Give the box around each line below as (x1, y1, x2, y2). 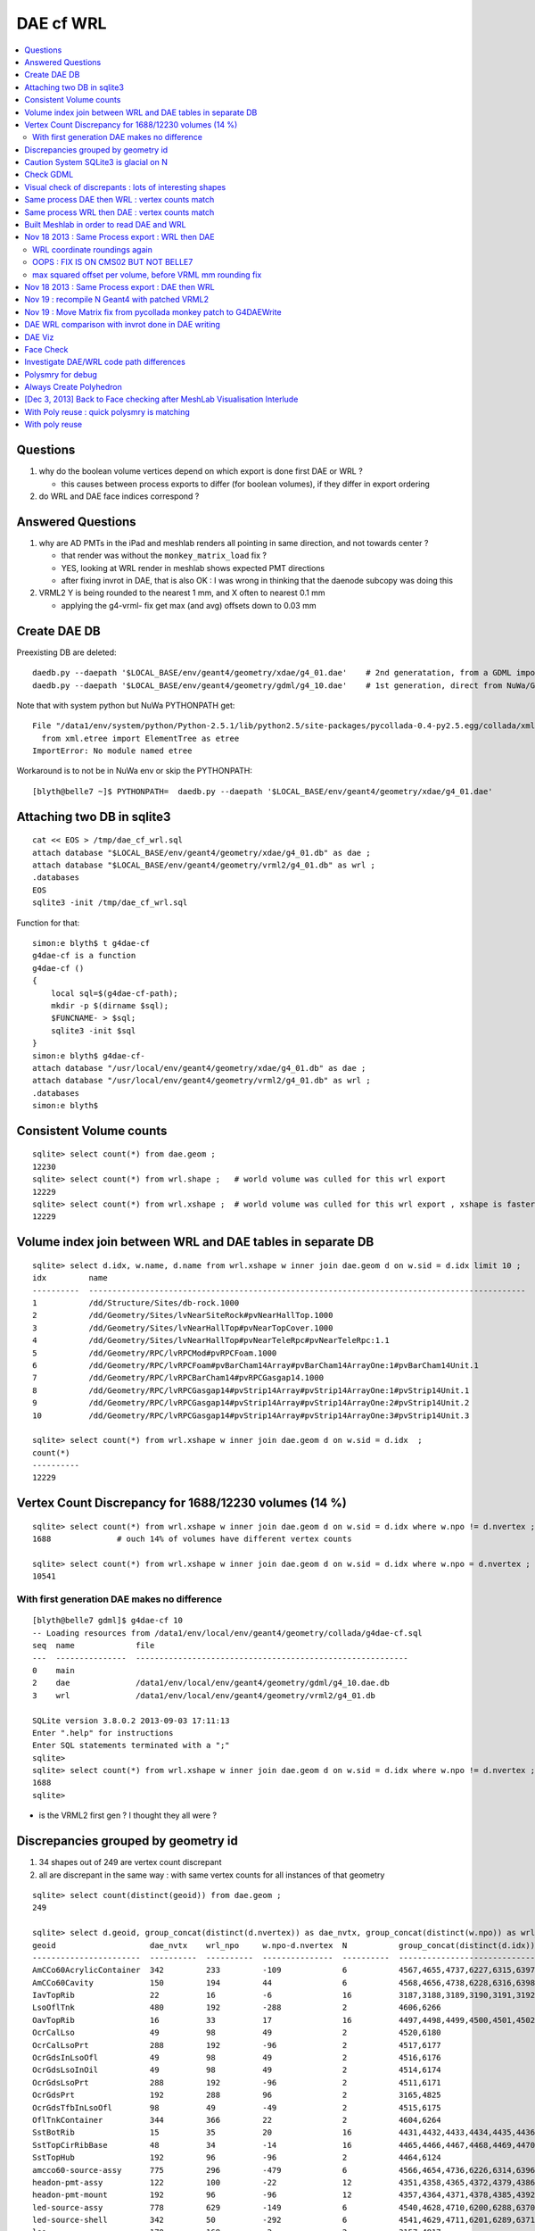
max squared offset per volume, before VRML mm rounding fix (32, 269, 262, 280)
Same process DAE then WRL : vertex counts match (24, 195, 215, 205)
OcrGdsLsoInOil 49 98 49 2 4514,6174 (32, 2065, 441, 2075)
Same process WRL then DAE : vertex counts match (24, 206, 215, 218)
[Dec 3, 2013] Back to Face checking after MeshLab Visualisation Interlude (24, 394, 299, 405)
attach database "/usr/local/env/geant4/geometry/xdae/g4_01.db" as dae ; (32, 1063, 366, 1073)
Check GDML (24, 170, 74, 180)
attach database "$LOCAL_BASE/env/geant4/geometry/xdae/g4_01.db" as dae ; (32, 848, 371, 858)
